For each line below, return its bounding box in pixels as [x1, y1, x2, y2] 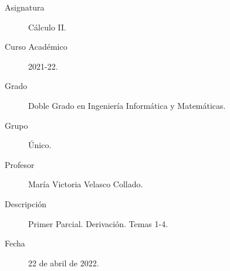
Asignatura [5, 1, 45, 13]
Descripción [5, 197, 47, 210]
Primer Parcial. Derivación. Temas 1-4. [28, 217, 168, 229]
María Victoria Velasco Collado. [28, 178, 143, 190]
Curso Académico [5, 40, 67, 53]
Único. [28, 139, 52, 151]
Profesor [5, 158, 35, 170]
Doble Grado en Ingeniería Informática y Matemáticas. [28, 99, 226, 111]
